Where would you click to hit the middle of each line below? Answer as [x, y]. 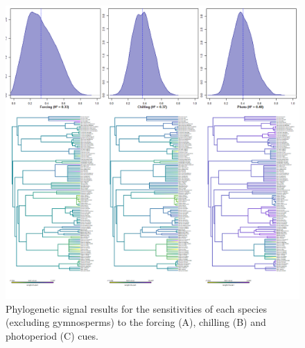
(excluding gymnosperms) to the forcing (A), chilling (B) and [136, 322]
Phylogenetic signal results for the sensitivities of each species [136, 308]
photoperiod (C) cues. [52, 335]
